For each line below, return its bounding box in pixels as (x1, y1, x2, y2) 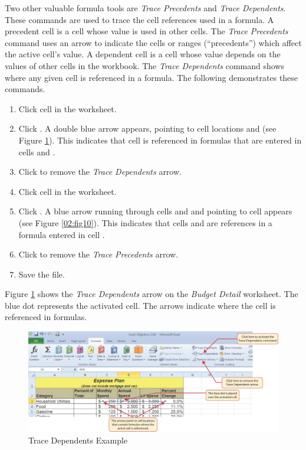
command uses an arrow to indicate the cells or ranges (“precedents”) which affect (5, 36, 302, 48)
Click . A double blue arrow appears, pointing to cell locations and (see (18, 122, 277, 135)
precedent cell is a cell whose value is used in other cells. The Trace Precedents (5, 25, 288, 37)
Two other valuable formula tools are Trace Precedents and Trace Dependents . (5, 2, 286, 14)
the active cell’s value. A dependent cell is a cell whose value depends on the (5, 48, 281, 60)
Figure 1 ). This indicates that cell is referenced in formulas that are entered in (18, 133, 302, 146)
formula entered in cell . (18, 228, 105, 240)
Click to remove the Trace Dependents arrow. (18, 165, 182, 178)
